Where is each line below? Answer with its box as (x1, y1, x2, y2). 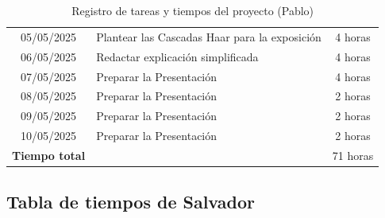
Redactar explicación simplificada (96, 48, 259, 64)
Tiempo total (12, 146, 86, 163)
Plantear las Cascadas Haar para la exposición (96, 28, 321, 45)
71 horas (332, 146, 374, 163)
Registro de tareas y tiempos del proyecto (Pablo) (71, 2, 314, 18)
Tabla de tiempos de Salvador (6, 189, 255, 214)
